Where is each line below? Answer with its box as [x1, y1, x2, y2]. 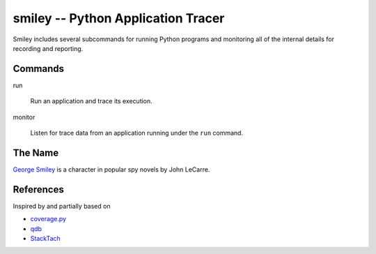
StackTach [30, 234, 61, 242]
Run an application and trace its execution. [30, 97, 152, 105]
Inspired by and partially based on [13, 202, 111, 210]
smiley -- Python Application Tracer [13, 10, 225, 26]
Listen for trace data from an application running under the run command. [30, 129, 244, 137]
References [13, 184, 64, 195]
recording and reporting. [13, 44, 84, 52]
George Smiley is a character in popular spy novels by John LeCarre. [13, 165, 210, 174]
